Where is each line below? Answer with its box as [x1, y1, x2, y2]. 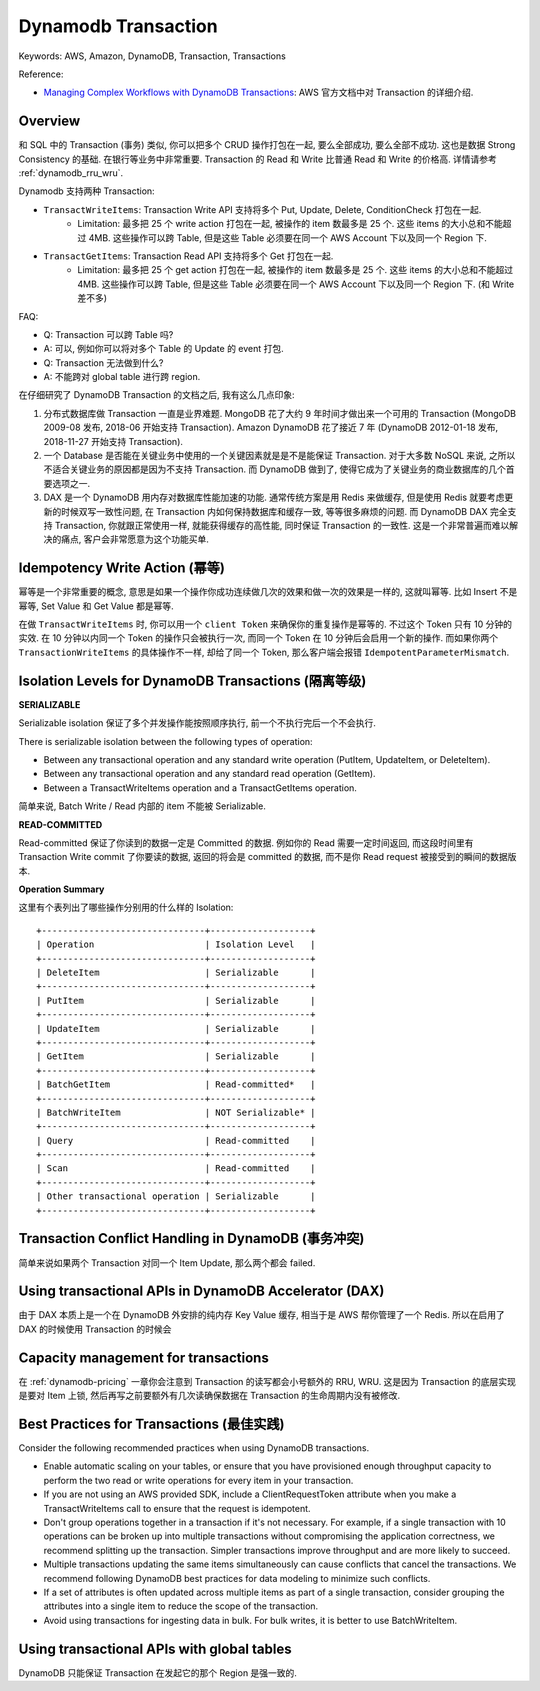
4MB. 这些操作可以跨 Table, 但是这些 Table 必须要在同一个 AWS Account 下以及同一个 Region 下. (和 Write [77, 278, 515, 290]
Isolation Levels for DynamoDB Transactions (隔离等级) [18, 672, 367, 689]
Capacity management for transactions [18, 1349, 269, 1366]
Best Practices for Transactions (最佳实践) [18, 1415, 285, 1432]
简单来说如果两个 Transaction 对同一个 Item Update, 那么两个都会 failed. [18, 1256, 316, 1269]
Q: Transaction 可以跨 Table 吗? [43, 328, 174, 340]
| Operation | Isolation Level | [36, 939, 316, 950]
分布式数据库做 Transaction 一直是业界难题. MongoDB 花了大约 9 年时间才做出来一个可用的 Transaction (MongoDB [43, 407, 517, 419]
